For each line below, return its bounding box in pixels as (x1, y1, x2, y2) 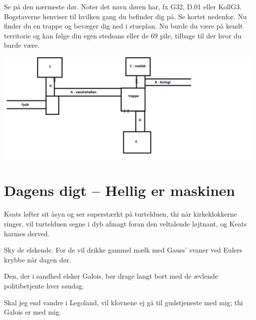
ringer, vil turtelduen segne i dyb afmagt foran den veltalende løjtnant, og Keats (4, 218, 247, 228)
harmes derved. (4, 228, 50, 238)
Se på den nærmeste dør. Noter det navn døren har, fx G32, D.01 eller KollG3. (4, 1, 242, 11)
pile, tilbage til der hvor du (160, 30, 242, 40)
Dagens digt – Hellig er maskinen (4, 180, 235, 200)
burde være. (4, 40, 40, 50)
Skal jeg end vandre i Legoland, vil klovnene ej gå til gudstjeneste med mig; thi (4, 297, 243, 307)
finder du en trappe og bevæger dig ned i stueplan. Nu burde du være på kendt (4, 21, 243, 31)
